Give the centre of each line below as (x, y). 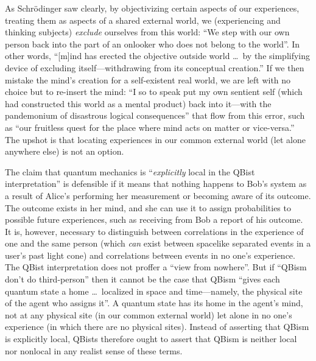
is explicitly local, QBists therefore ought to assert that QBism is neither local (151, 339)
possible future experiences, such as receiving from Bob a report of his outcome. (154, 219)
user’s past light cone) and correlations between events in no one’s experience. (150, 255)
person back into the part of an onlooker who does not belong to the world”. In (153, 44)
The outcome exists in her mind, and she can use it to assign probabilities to (148, 207)
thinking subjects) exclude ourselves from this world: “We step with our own (147, 32)
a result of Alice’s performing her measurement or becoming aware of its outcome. (158, 195)
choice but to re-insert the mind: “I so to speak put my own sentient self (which (154, 92)
